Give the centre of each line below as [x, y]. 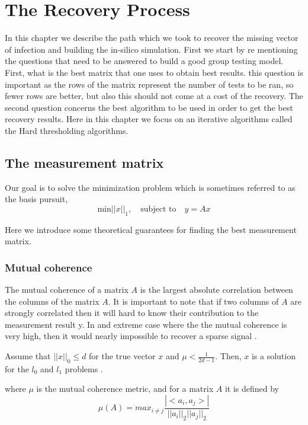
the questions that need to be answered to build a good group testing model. [144, 61]
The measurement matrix [84, 162]
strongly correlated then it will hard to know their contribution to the [132, 313]
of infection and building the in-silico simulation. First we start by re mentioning [151, 49]
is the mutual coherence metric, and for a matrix [125, 389]
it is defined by [252, 389]
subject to [158, 209]
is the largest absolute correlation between [216, 290]
